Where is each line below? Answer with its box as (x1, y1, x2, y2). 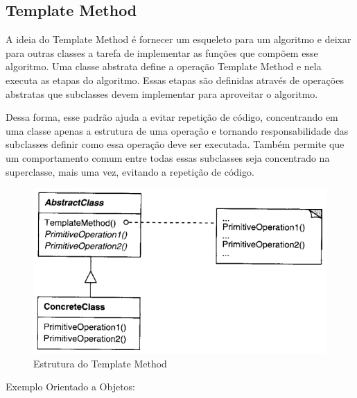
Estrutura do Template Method (33, 356, 167, 370)
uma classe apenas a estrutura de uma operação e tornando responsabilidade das (6, 123, 349, 138)
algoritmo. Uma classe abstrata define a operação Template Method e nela (6, 59, 322, 74)
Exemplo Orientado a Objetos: (6, 379, 135, 394)
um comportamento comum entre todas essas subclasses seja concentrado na (6, 150, 330, 165)
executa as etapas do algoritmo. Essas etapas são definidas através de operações (6, 72, 344, 87)
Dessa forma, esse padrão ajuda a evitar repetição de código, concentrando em (6, 110, 338, 124)
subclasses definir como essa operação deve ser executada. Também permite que (6, 137, 345, 151)
